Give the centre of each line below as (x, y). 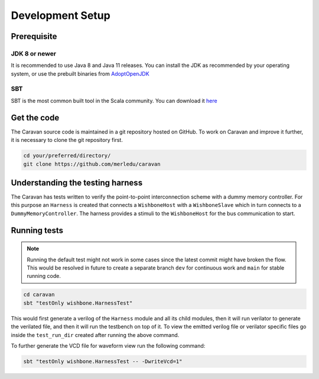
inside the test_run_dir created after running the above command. (95, 335)
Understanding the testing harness (77, 182)
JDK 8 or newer (33, 53)
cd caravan (39, 295)
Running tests (37, 230)
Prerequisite (34, 36)
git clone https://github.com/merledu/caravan (92, 164)
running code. (44, 276)
